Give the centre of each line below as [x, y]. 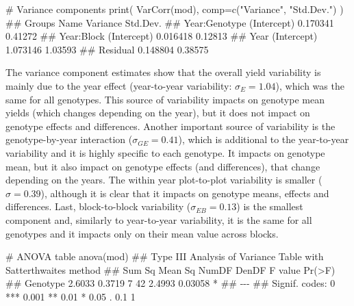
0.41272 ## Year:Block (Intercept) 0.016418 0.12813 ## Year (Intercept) [162, 36]
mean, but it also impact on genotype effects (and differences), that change [163, 166]
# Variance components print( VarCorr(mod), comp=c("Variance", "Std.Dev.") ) [175, 9]
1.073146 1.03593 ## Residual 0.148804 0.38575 [107, 49]
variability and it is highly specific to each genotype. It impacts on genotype [165, 152]
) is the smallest [270, 206]
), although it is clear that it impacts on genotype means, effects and [185, 193]
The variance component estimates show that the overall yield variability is [163, 72]
